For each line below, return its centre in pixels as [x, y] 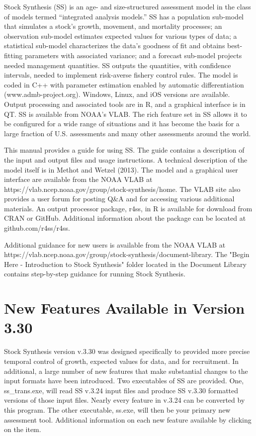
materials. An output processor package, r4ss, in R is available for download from [128, 208]
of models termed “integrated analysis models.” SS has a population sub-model [124, 16]
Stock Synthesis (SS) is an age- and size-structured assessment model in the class [128, 6]
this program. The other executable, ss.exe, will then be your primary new [117, 409]
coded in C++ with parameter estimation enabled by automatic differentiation [124, 84]
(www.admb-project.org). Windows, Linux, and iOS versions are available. [117, 94]
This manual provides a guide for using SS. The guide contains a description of [124, 150]
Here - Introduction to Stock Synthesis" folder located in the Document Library [125, 264]
